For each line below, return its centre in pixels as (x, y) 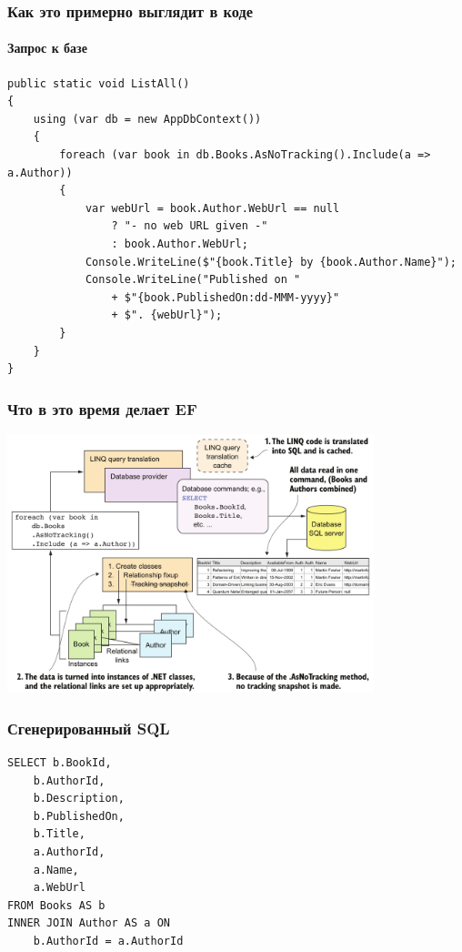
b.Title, (59, 834)
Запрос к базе (47, 48)
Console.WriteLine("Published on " (193, 280)
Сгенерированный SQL (89, 728)
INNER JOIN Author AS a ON (89, 923)
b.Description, (79, 799)
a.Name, (56, 870)
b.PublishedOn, (79, 816)
